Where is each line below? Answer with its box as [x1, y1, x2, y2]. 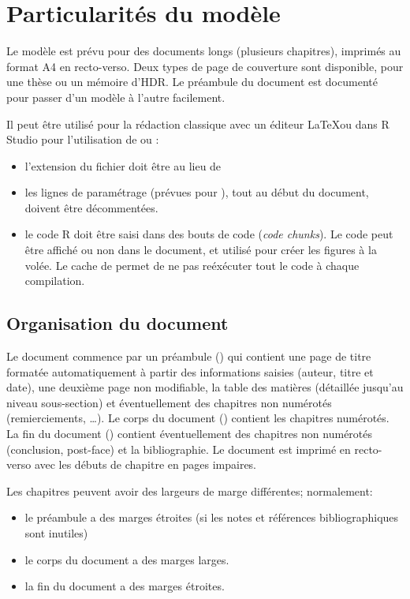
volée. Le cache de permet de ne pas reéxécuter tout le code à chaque [24, 256, 360, 273]
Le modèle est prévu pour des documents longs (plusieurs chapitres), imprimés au [6, 43, 401, 59]
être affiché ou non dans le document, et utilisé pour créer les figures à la [24, 241, 377, 258]
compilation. [24, 272, 85, 289]
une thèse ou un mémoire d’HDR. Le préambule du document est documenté [6, 73, 378, 90]
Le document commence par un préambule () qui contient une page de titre [6, 348, 371, 365]
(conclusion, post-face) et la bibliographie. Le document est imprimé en [6, 440, 351, 457]
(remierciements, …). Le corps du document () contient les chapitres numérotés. [6, 410, 389, 426]
